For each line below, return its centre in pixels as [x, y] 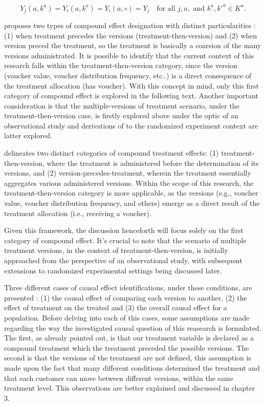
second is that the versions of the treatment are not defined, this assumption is [128, 358]
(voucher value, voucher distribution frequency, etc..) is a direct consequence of [128, 75]
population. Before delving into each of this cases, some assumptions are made [127, 317]
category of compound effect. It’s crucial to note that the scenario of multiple [125, 240]
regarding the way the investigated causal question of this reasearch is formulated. [133, 327]
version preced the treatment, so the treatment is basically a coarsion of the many [133, 45]
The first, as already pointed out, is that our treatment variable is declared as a [129, 338]
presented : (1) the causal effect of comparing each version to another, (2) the [126, 297]
